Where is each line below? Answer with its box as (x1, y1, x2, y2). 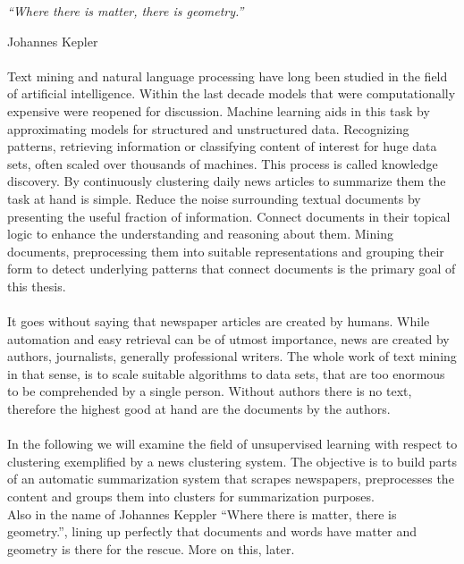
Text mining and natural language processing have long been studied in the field (7, 66, 448, 85)
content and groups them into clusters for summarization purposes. (7, 487, 375, 506)
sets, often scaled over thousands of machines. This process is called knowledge (7, 154, 438, 173)
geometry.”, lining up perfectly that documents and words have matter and (7, 522, 418, 541)
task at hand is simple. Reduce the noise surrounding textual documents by (7, 189, 421, 207)
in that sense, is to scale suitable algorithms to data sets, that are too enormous (7, 364, 445, 383)
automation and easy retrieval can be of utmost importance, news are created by (7, 329, 450, 348)
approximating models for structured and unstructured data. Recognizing (7, 119, 409, 138)
